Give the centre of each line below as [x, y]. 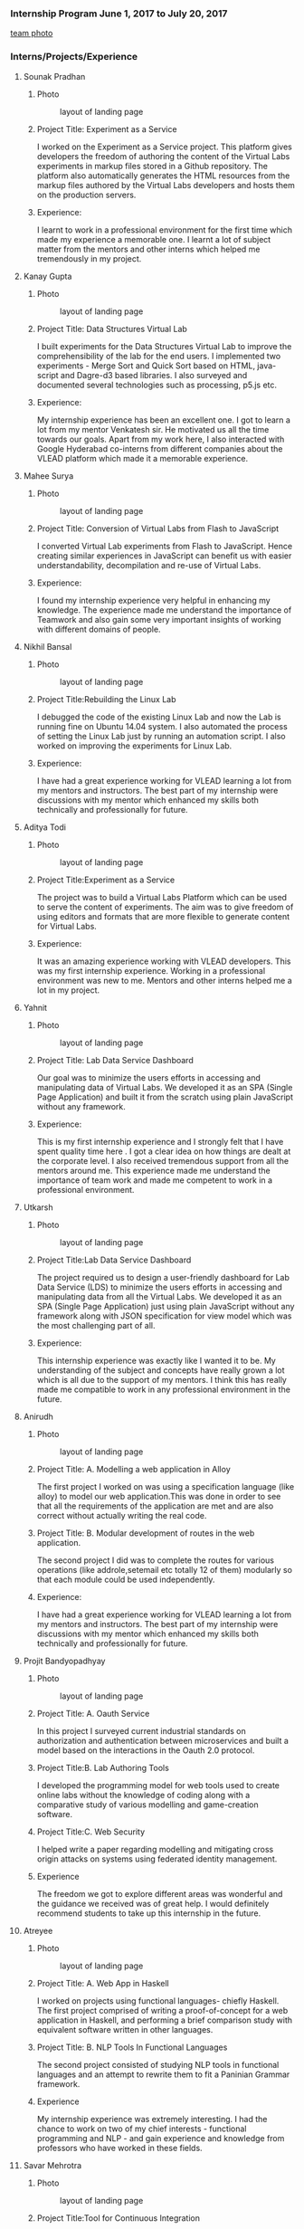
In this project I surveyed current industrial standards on [142, 1730]
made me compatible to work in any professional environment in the [163, 1389]
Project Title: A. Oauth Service [93, 1713]
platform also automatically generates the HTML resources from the [163, 176]
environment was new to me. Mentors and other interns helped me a [164, 980]
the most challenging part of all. [96, 1325]
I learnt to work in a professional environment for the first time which [165, 230]
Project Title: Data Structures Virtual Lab [112, 329]
